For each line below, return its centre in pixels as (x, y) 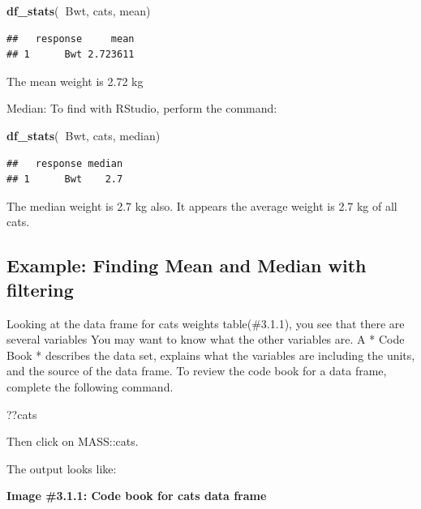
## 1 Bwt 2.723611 (71, 55)
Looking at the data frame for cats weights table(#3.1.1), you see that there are (206, 323)
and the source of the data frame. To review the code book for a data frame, (197, 371)
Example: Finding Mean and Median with (187, 265)
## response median (65, 163)
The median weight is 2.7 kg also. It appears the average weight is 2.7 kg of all (202, 205)
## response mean (71, 38)
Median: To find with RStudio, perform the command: (142, 108)
